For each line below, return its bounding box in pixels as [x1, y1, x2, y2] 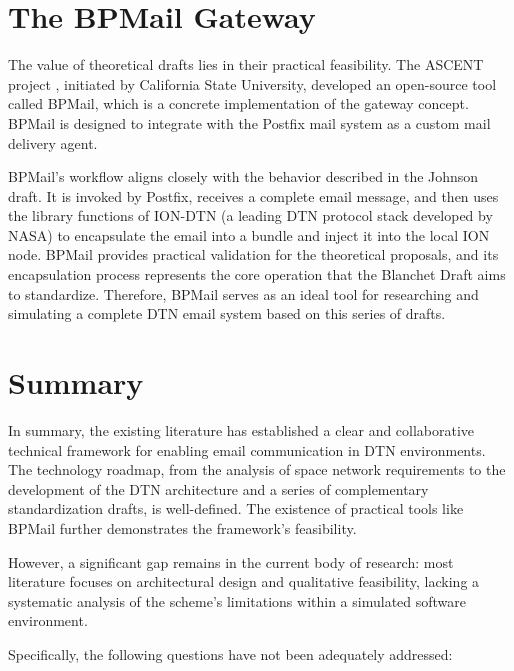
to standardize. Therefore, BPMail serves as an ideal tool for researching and [8, 283, 479, 304]
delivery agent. [8, 132, 98, 153]
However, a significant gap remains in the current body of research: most [8, 551, 454, 572]
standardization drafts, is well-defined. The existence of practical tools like [8, 498, 464, 519]
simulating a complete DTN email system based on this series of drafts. [8, 303, 446, 324]
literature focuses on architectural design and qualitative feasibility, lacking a [8, 571, 480, 592]
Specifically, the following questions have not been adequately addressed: [8, 643, 453, 664]
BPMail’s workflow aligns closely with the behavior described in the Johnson [8, 166, 479, 187]
